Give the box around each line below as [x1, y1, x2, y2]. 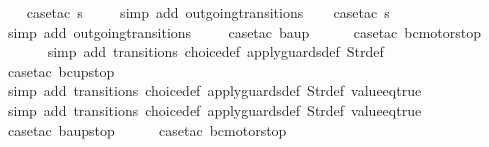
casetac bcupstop [7, 60, 115, 81]
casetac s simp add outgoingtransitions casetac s [26, 2, 390, 22]
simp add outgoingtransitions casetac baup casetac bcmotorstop [7, 21, 482, 42]
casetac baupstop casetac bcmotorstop [7, 119, 287, 140]
